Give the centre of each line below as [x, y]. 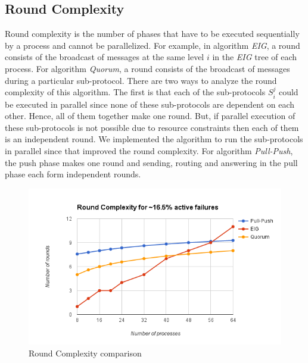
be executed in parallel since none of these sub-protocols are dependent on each [150, 104]
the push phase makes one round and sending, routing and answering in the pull [151, 162]
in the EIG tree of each [255, 57]
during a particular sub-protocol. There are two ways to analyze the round [141, 80]
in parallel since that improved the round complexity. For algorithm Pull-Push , [149, 150]
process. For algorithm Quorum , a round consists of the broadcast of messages [147, 68]
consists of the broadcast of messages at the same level [105, 57]
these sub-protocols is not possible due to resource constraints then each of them [152, 127]
